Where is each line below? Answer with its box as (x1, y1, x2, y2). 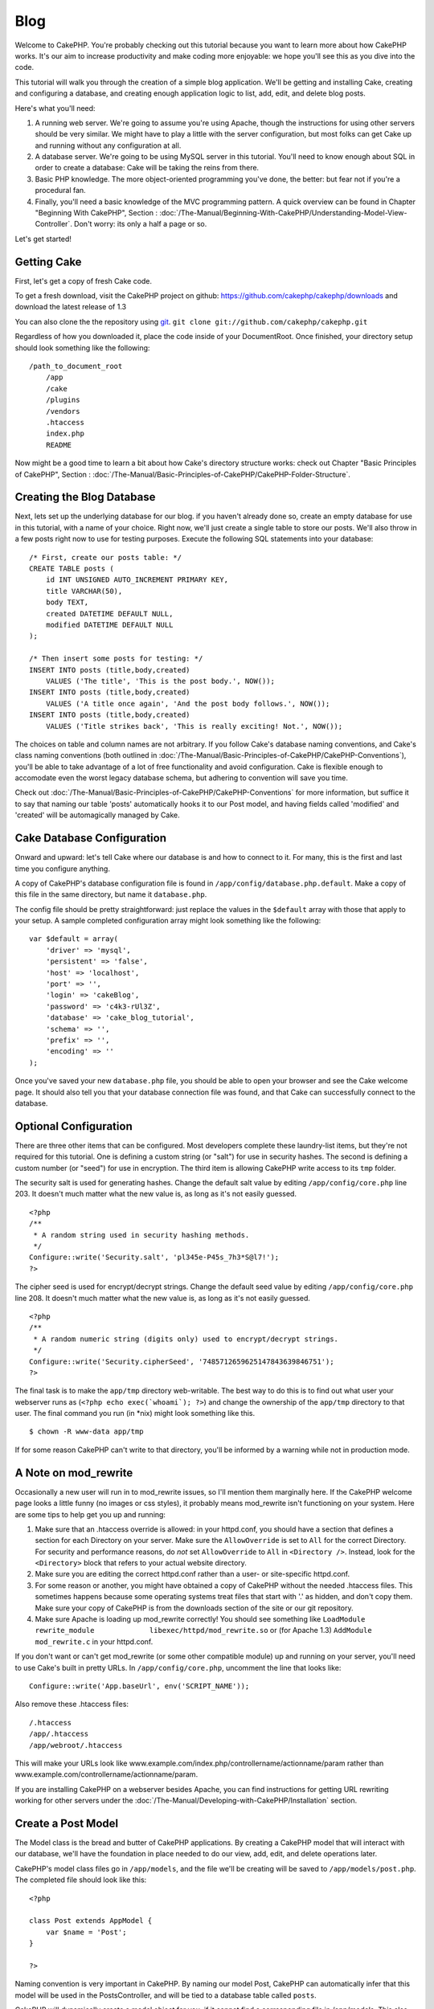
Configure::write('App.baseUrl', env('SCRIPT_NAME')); (29, 1682, 250, 1691)
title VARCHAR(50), (45, 587, 123, 595)
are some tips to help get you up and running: (14, 1509, 166, 1519)
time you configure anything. (14, 864, 110, 874)
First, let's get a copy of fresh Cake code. (14, 276, 153, 285)
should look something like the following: (14, 342, 150, 353)
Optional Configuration (14, 1119, 133, 1133)
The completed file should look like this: (14, 1875, 147, 1884)
